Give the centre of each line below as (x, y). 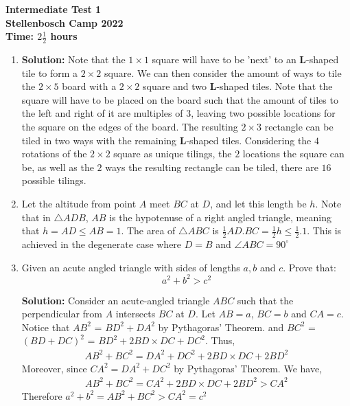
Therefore (42, 395)
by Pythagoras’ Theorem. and (221, 327)
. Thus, (220, 340)
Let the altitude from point (79, 203)
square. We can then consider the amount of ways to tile (223, 72)
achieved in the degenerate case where (102, 244)
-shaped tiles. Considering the (249, 140)
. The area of (148, 230)
